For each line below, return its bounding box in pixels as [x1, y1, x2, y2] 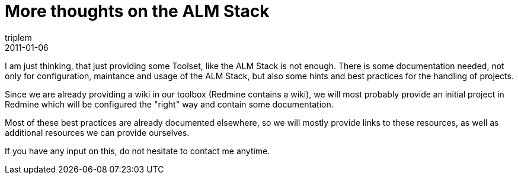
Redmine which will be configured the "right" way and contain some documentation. [5, 99, 334, 109]
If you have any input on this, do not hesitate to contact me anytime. [5, 145, 270, 156]
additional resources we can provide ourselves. [5, 127, 190, 138]
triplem [5, 32, 32, 43]
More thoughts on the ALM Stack [5, 1, 270, 21]
